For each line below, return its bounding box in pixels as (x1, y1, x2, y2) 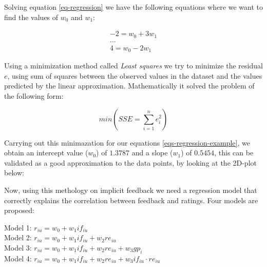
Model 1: (4, 222, 32, 233)
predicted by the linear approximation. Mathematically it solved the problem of (4, 80, 255, 91)
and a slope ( (131, 147, 173, 158)
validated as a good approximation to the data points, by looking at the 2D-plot (4, 157, 257, 168)
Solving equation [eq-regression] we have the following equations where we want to (4, 2, 263, 12)
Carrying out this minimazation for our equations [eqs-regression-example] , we (4, 137, 250, 148)
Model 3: (4, 242, 32, 253)
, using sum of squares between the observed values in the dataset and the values (7, 70, 262, 81)
